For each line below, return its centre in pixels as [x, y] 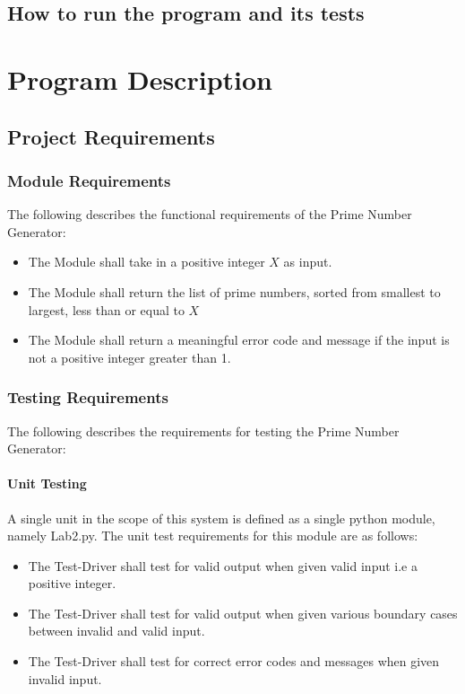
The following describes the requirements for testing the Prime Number [203, 430]
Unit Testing [47, 483]
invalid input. [65, 678]
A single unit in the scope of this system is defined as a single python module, [221, 518]
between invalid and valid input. [116, 631]
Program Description [140, 79]
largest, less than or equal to [106, 309]
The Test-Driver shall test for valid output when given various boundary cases [243, 613]
